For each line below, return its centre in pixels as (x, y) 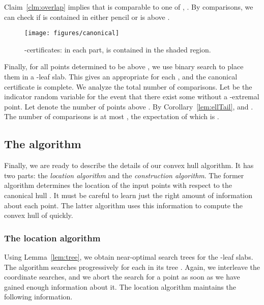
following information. (38, 297)
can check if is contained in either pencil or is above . (87, 17)
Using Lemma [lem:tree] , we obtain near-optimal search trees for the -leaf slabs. (129, 256)
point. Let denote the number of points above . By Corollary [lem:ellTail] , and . (129, 106)
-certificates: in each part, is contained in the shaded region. (118, 49)
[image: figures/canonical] (72, 33)
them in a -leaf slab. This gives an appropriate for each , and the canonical (121, 77)
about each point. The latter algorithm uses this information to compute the (123, 205)
